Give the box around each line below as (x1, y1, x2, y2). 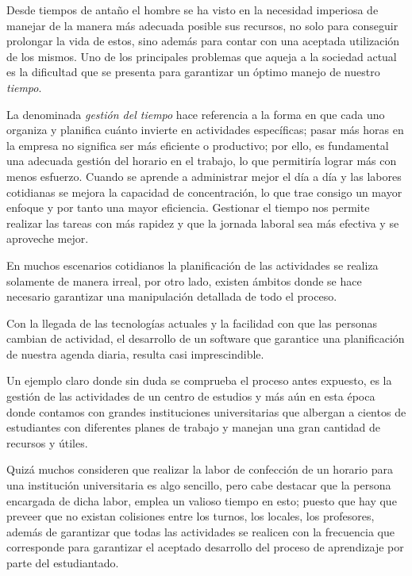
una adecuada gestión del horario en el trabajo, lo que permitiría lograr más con (6, 152, 397, 169)
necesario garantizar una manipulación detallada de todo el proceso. (6, 288, 337, 305)
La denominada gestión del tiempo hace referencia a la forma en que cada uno (6, 106, 385, 122)
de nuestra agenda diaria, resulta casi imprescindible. (6, 345, 264, 362)
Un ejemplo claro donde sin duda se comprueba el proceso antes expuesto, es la (6, 372, 392, 389)
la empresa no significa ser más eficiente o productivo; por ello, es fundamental (6, 136, 389, 153)
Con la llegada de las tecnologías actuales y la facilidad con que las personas (6, 314, 378, 331)
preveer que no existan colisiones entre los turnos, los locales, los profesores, (6, 508, 375, 524)
